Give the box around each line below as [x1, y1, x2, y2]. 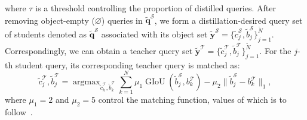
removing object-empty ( [5, 14, 95, 26]
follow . [5, 106, 33, 118]
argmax [73, 78, 100, 87]
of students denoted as [5, 27, 87, 40]
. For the [259, 44, 291, 56]
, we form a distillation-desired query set [154, 14, 303, 26]
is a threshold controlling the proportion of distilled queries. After [35, 2, 276, 14]
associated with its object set [101, 27, 208, 40]
